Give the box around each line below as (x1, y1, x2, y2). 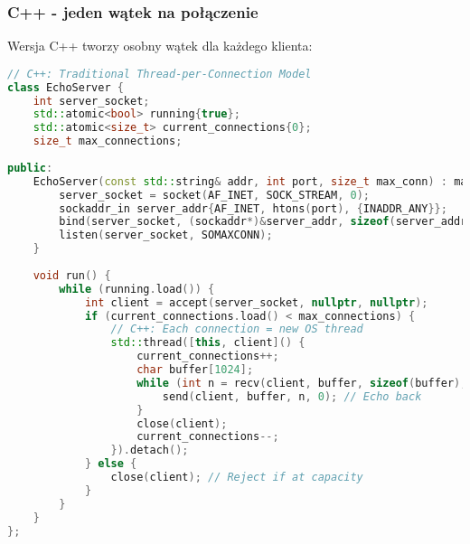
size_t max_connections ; (33, 135, 183, 148)
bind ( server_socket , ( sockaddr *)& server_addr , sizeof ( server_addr (59, 215, 467, 229)
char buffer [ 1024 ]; (136, 363, 254, 377)
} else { (84, 457, 137, 471)
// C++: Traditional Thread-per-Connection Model (7, 67, 312, 80)
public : (7, 161, 53, 174)
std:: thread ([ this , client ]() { (110, 336, 305, 350)
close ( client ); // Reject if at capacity (110, 471, 363, 484)
